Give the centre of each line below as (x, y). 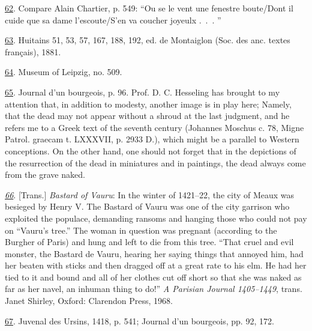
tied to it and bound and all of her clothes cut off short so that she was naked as (153, 277)
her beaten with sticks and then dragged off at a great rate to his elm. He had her (156, 265)
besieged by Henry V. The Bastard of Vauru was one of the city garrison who (147, 206)
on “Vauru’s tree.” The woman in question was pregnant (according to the (141, 230)
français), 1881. (33, 51)
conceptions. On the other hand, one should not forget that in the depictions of (151, 150)
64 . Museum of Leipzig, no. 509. (64, 72)
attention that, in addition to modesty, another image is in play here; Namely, (148, 104)
